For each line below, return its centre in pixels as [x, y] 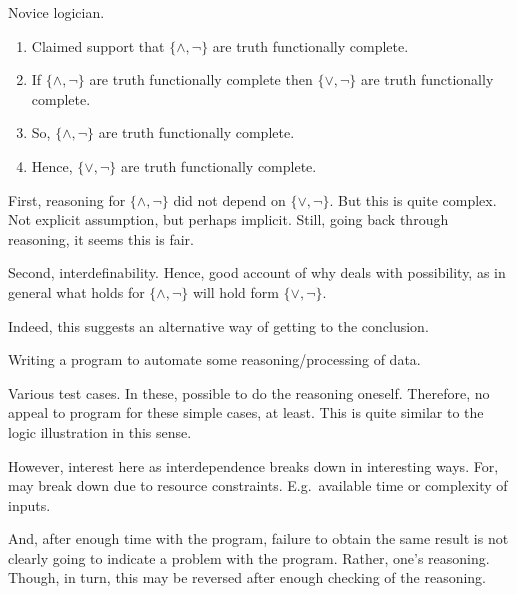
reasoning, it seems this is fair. [101, 238]
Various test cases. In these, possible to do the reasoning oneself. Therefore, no [249, 392]
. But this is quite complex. [413, 199]
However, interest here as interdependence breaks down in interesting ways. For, [253, 465]
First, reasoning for [67, 199]
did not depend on [229, 199]
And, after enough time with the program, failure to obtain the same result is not [258, 538]
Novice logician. [56, 12]
